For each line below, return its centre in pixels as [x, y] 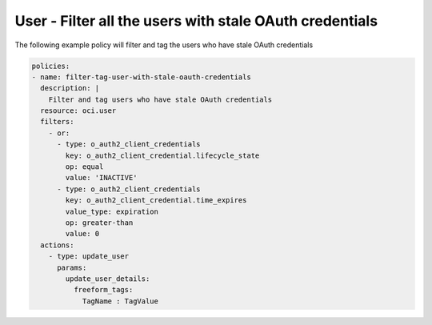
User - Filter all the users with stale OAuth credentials [196, 21]
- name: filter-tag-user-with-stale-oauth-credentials [141, 77]
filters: [57, 122]
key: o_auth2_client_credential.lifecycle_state [162, 155]
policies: [51, 66]
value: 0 [82, 234]
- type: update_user [89, 257]
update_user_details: [108, 279]
